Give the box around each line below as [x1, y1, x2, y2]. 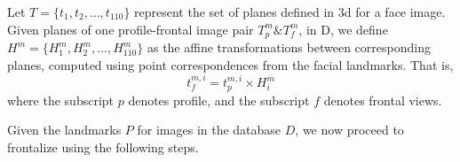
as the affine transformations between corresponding [147, 38, 431, 57]
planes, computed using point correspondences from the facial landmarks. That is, [7, 55, 454, 73]
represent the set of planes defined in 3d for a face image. [134, 3, 446, 20]
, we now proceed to [295, 120, 404, 139]
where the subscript [7, 90, 115, 109]
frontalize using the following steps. [7, 137, 199, 156]
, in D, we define [298, 19, 388, 38]
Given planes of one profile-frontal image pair [7, 19, 254, 38]
